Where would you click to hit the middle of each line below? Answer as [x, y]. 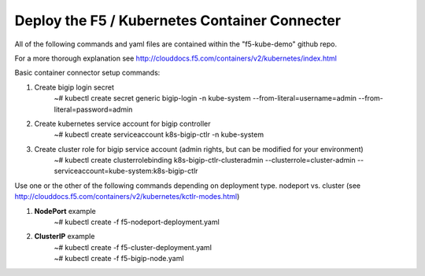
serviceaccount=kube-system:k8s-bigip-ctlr [126, 171]
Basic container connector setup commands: [87, 73]
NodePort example [65, 211]
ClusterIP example [65, 237]
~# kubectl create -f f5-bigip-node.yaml [119, 259]
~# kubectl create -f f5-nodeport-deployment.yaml [137, 222]
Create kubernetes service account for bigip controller [122, 123]
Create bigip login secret [74, 87]
